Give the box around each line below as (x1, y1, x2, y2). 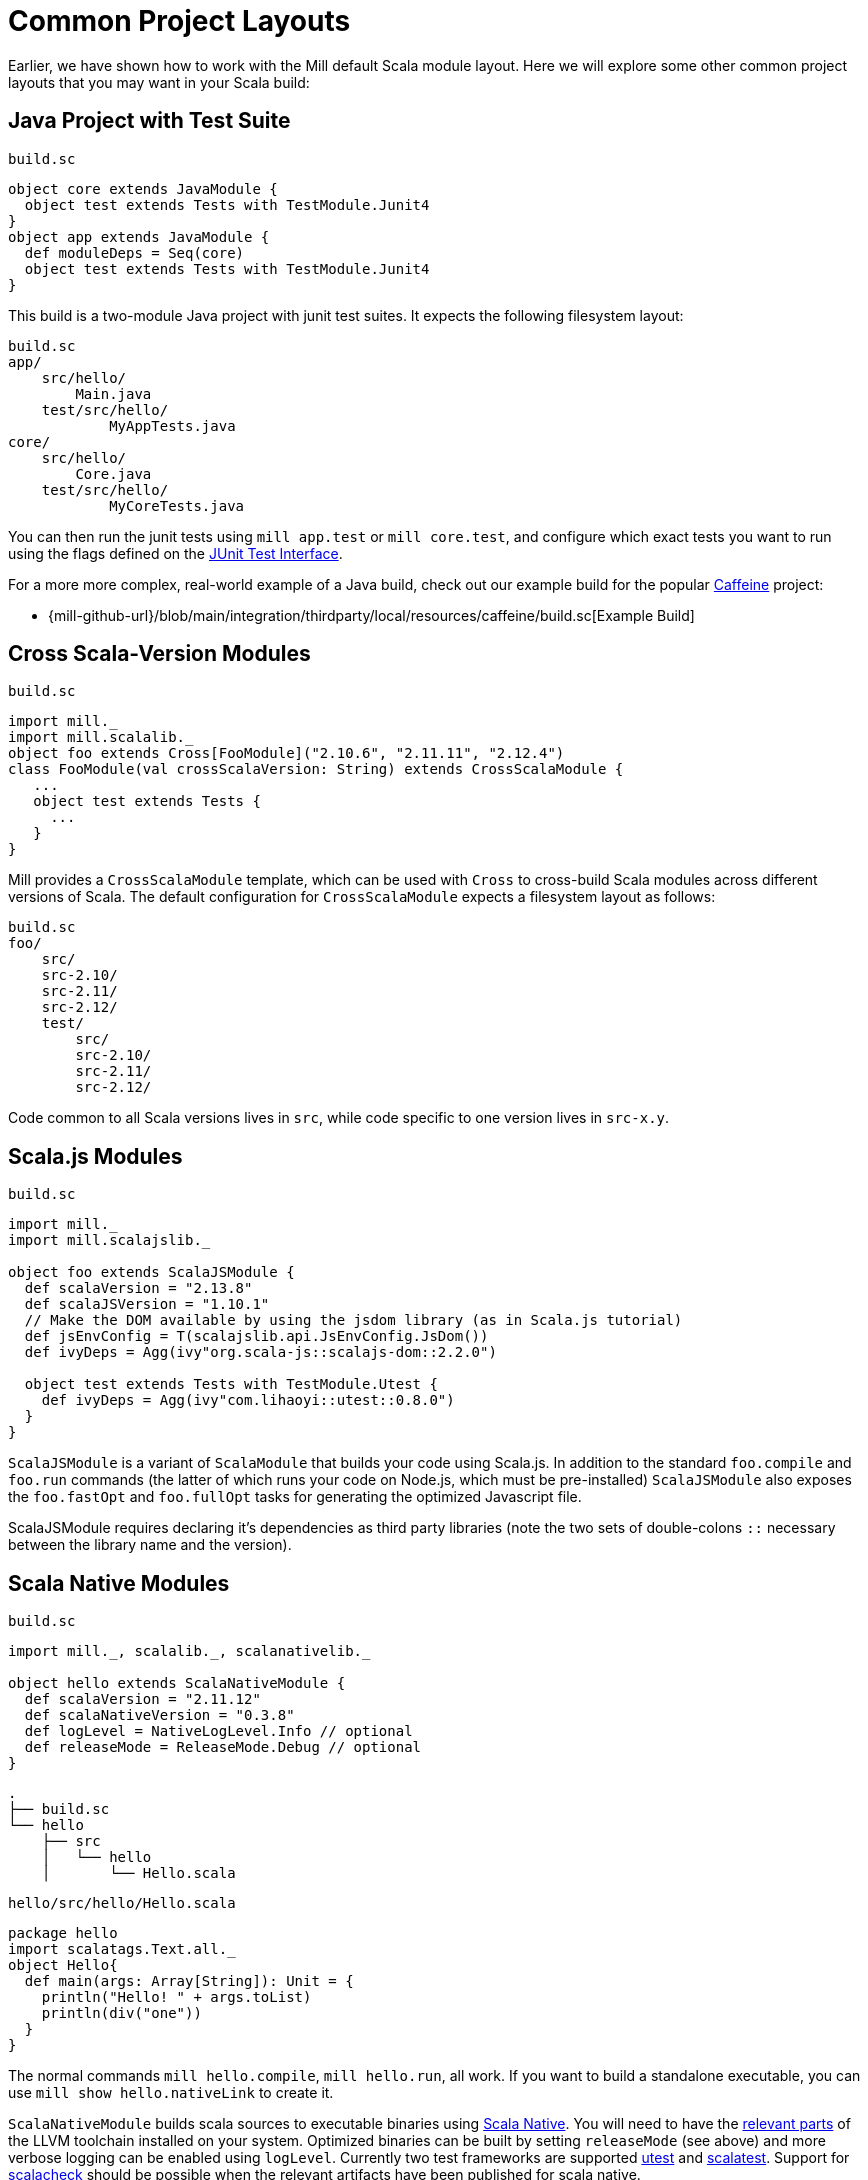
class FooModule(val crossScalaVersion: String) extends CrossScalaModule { (8, 761, 624, 778)
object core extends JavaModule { (8, 180, 278, 197)
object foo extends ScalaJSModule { (8, 1264, 295, 1281)
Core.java (75, 465, 152, 482)
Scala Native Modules (8, 1570, 230, 1596)
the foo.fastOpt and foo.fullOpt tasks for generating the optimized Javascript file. (8, 1488, 582, 1506)
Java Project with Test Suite (8, 108, 291, 134)
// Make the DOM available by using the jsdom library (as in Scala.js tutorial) (24, 1312, 683, 1329)
